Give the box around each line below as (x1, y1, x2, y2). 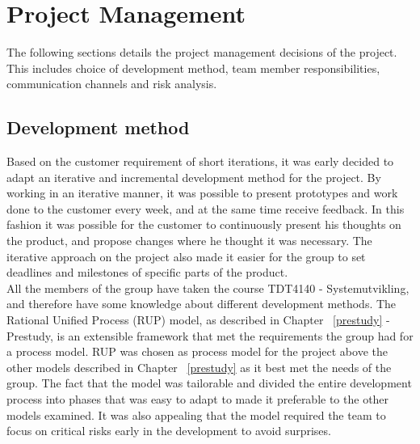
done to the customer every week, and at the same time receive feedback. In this (6, 200, 405, 217)
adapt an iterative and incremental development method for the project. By (6, 168, 381, 185)
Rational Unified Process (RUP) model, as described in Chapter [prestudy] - (6, 311, 390, 328)
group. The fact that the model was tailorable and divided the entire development (6, 374, 412, 391)
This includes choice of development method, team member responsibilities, (6, 59, 380, 76)
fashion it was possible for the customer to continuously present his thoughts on (6, 216, 401, 233)
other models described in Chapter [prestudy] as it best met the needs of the (6, 358, 392, 375)
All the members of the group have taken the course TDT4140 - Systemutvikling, (6, 279, 409, 296)
